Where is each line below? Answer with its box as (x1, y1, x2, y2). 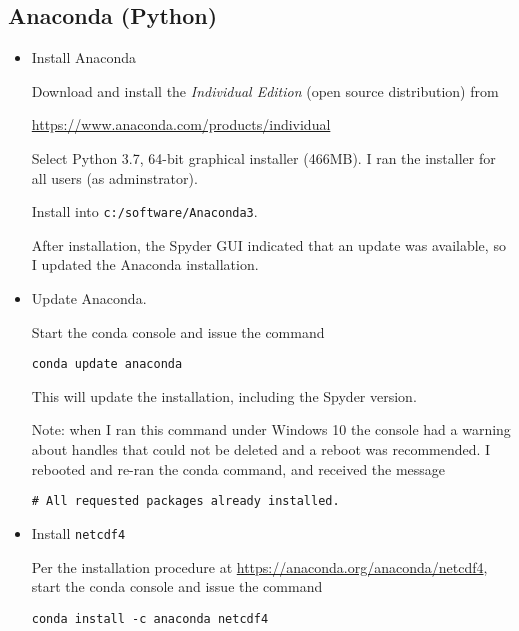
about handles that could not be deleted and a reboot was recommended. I (31, 439, 491, 460)
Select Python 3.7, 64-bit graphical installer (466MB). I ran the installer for (31, 147, 496, 168)
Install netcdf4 (31, 522, 126, 543)
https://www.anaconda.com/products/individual (31, 114, 331, 135)
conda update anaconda (31, 357, 183, 372)
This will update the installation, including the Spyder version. (31, 385, 417, 406)
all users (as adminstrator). (31, 167, 198, 188)
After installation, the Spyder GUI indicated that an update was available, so (31, 234, 506, 255)
